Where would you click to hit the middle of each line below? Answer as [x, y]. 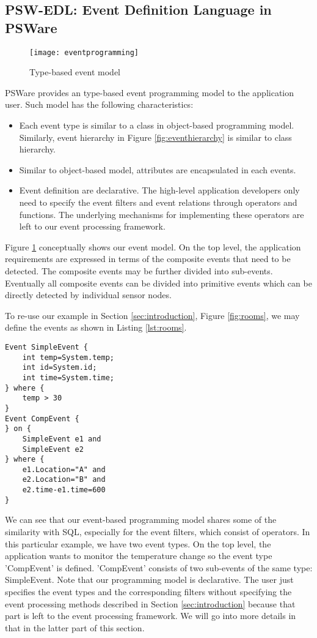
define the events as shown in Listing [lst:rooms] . [96, 327]
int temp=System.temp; [68, 357]
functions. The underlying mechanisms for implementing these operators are [162, 214]
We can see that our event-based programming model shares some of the [141, 520]
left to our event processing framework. [92, 226]
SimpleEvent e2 [53, 449]
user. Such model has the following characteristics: [99, 104]
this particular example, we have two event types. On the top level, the [138, 543]
